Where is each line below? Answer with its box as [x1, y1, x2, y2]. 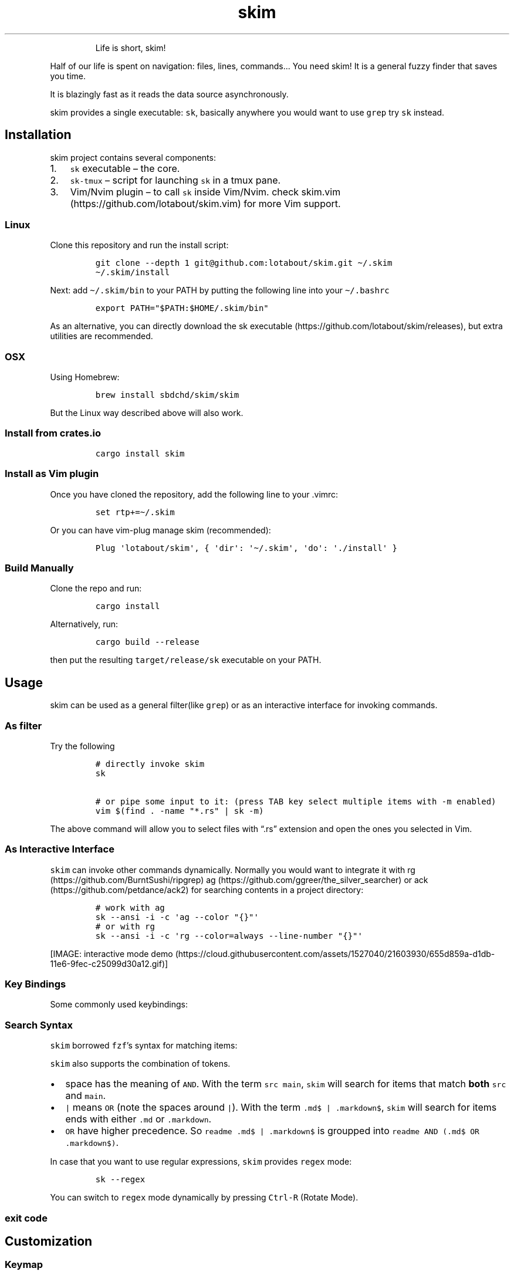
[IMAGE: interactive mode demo [50, 948, 173, 959]
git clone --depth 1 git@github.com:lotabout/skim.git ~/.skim [95, 258, 393, 268]
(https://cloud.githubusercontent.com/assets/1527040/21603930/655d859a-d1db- [175, 948, 495, 959]
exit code [5, 1212, 48, 1224]
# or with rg [95, 921, 155, 931]
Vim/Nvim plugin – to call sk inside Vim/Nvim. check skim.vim [70, 185, 341, 198]
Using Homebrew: [50, 372, 120, 383]
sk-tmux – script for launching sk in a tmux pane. [70, 174, 281, 186]
